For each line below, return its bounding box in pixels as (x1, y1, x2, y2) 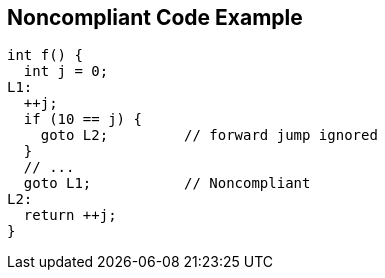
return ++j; (23, 207, 117, 224)
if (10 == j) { (23, 111, 142, 128)
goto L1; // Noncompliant (23, 175, 311, 192)
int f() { (7, 47, 83, 64)
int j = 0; (23, 63, 109, 80)
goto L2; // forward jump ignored (40, 127, 378, 144)
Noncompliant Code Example (7, 5, 303, 30)
